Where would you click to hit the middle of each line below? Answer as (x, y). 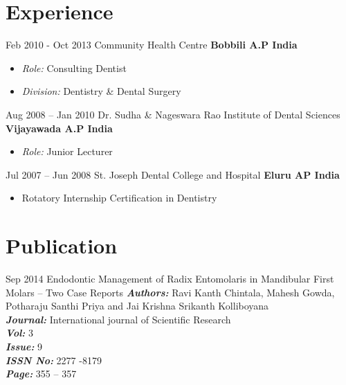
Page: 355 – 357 (41, 374)
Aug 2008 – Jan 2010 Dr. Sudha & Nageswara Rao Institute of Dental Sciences (173, 114)
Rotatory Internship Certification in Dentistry (119, 198)
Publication (62, 245)
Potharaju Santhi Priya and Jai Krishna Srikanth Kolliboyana (137, 306)
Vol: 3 (19, 333)
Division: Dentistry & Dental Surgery (101, 91)
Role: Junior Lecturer (67, 151)
